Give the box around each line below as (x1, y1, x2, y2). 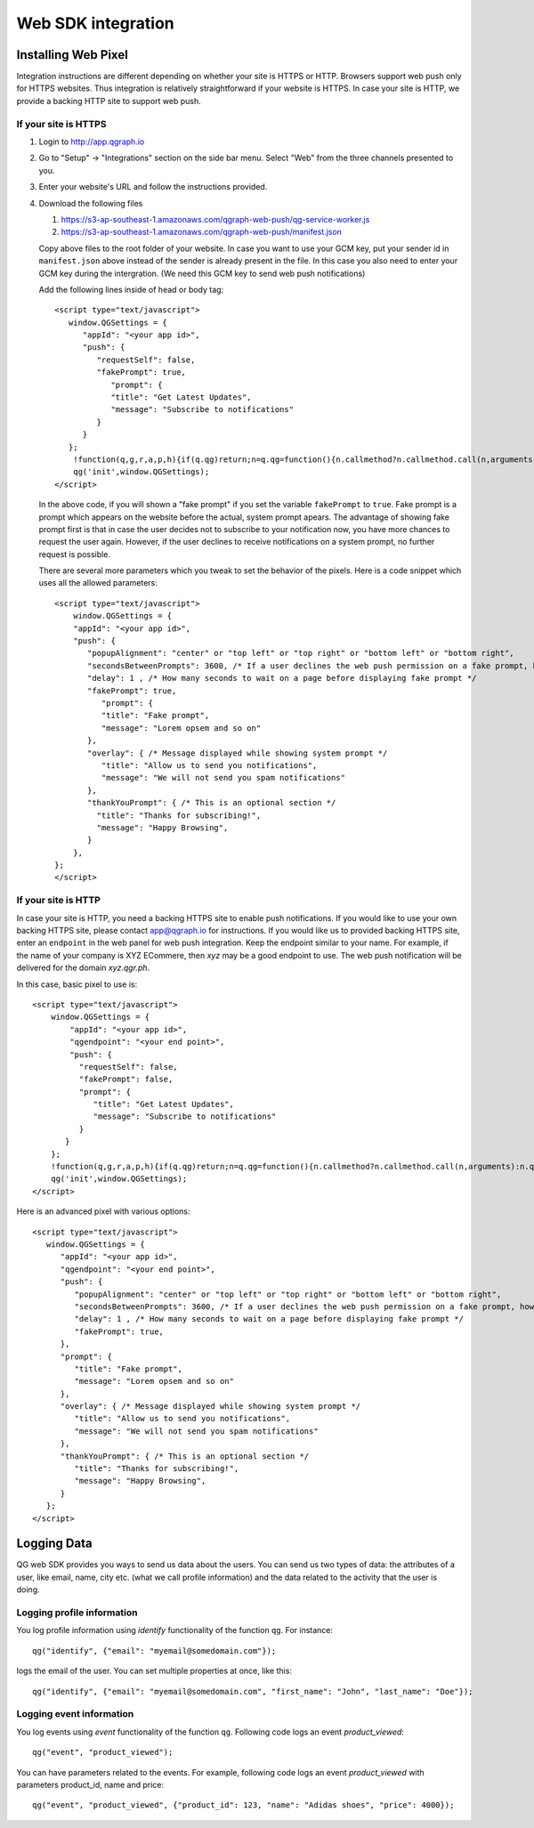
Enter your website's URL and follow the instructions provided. (38, 182, 268, 192)
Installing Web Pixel (16, 47, 128, 62)
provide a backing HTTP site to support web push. (16, 95, 201, 106)
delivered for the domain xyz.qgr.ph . (16, 962, 150, 974)
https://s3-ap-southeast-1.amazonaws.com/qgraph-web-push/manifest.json (61, 227, 343, 238)
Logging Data (16, 1536, 93, 1551)
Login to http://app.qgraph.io (38, 136, 145, 147)
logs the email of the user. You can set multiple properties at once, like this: (16, 1665, 293, 1677)
